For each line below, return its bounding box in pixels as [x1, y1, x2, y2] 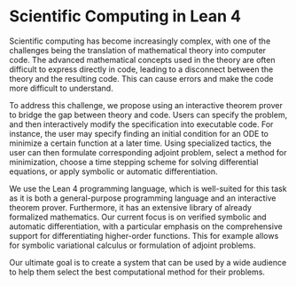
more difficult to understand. [9, 83, 113, 93]
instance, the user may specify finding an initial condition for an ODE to [9, 128, 269, 139]
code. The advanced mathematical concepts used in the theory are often [9, 54, 276, 65]
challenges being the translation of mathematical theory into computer [9, 44, 267, 55]
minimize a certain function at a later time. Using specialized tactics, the [9, 138, 272, 148]
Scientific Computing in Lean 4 [9, 6, 242, 27]
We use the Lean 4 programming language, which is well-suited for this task [9, 183, 287, 194]
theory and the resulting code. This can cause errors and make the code [9, 73, 274, 83]
